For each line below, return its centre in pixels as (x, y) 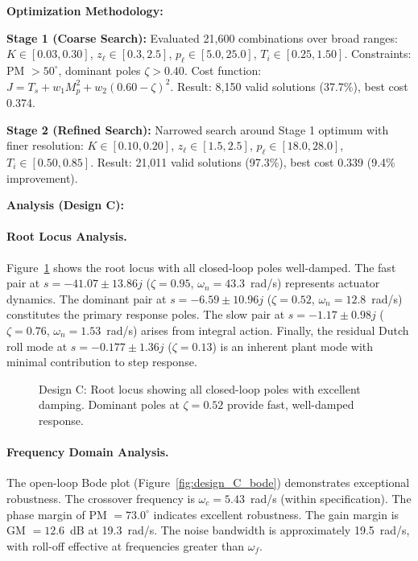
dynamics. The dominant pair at (87, 298)
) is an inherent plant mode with (293, 346)
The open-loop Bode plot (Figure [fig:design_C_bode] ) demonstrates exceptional (208, 483)
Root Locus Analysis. (67, 236)
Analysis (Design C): (65, 205)
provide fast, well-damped (290, 404)
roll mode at (37, 346)
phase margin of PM (57, 514)
